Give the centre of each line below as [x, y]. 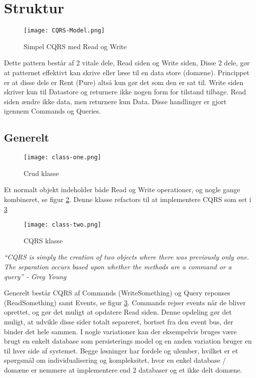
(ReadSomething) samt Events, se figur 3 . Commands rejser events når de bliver [125, 302]
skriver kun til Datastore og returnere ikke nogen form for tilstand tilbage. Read [125, 92]
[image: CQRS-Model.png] [64, 31]
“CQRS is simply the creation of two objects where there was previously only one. [127, 257]
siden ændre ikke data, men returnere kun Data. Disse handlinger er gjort [115, 101]
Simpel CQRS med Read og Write [75, 46]
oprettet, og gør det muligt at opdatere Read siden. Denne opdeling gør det [118, 312]
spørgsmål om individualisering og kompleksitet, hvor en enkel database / [115, 360]
